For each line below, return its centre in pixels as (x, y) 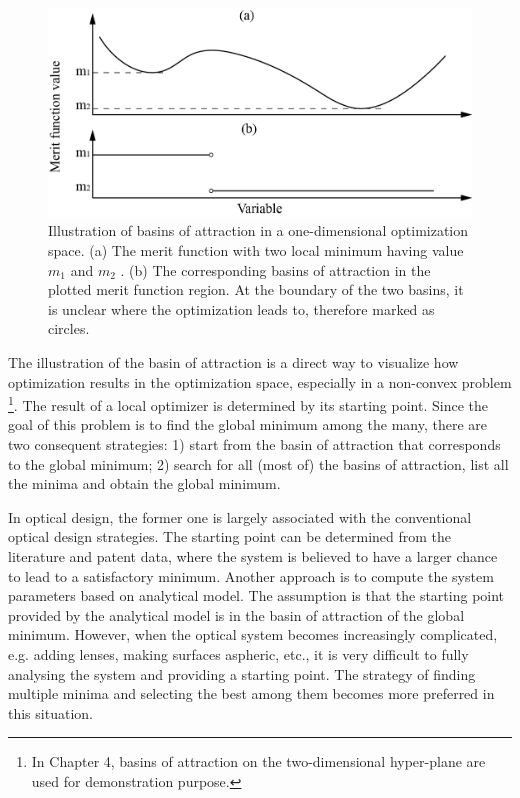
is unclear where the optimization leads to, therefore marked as (241, 308)
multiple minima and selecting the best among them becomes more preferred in (251, 693)
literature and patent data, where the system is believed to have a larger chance (253, 556)
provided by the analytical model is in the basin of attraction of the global (236, 614)
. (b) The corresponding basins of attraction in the (275, 269)
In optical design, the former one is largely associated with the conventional (240, 516)
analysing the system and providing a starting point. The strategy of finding (242, 673)
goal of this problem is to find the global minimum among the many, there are (247, 424)
